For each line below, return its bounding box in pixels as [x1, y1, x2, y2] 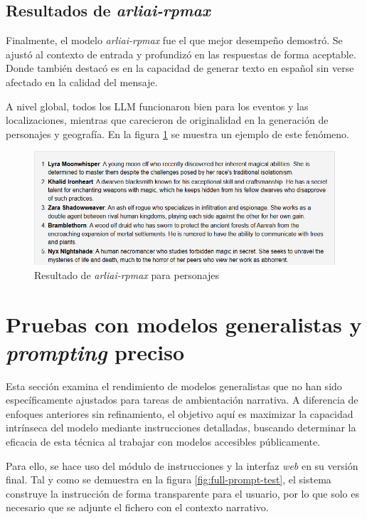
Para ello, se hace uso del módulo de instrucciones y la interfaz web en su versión [6, 458, 358, 473]
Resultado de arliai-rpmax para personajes [34, 267, 220, 282]
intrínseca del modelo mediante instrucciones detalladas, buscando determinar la [6, 420, 356, 435]
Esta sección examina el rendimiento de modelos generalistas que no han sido [6, 378, 342, 393]
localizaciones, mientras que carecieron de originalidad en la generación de [6, 112, 329, 127]
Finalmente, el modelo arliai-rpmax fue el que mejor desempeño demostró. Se [6, 33, 343, 48]
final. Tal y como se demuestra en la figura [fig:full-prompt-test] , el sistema [6, 472, 331, 487]
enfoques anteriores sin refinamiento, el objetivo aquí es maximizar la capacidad [6, 406, 353, 421]
